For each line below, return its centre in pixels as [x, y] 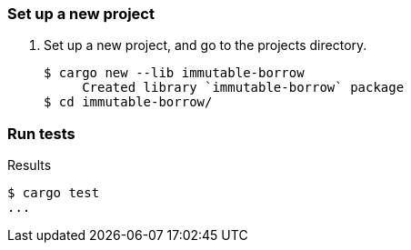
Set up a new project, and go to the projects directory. [205, 45]
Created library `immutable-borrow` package [243, 88]
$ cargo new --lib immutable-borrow [174, 73]
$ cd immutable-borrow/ [128, 102]
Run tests [41, 133]
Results [30, 165]
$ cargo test [54, 193]
